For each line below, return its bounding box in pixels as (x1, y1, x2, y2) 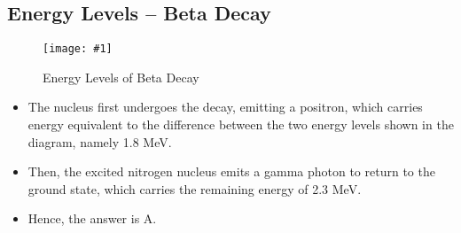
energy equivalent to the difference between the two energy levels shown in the (27, 115, 454, 134)
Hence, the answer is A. (27, 209, 157, 228)
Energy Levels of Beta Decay (43, 67, 199, 86)
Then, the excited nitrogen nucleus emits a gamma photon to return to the (27, 162, 435, 181)
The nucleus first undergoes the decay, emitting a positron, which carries (27, 97, 423, 116)
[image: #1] (43, 43, 113, 56)
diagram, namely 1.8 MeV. (27, 132, 172, 151)
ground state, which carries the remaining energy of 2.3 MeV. (27, 179, 362, 198)
